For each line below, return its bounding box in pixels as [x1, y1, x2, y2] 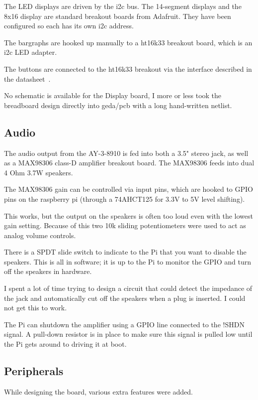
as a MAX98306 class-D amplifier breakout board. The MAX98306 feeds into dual [4, 157, 255, 168]
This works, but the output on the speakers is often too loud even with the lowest [4, 210, 254, 221]
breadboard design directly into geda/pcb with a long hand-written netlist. [4, 100, 232, 110]
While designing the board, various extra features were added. [4, 386, 193, 397]
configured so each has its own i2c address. [4, 20, 134, 31]
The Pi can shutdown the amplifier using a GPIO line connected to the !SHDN [4, 319, 245, 329]
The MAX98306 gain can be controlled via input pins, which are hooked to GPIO [4, 184, 253, 194]
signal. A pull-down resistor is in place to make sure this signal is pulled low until [4, 329, 253, 339]
